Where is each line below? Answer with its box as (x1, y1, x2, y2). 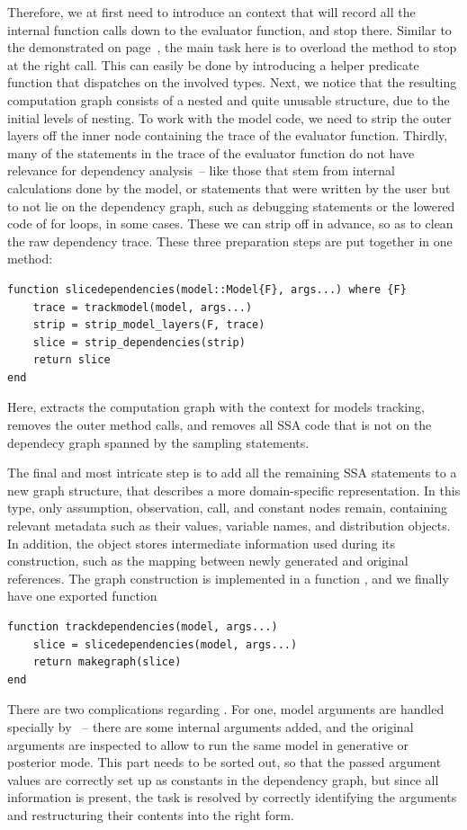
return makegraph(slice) (32, 656, 182, 669)
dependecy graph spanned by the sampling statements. (7, 433, 310, 451)
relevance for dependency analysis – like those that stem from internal (7, 161, 395, 180)
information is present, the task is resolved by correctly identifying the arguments (7, 788, 457, 807)
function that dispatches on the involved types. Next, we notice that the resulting (7, 73, 457, 92)
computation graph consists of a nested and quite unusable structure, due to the (7, 90, 450, 109)
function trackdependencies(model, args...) (7, 620, 278, 633)
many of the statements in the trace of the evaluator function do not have (7, 143, 415, 162)
